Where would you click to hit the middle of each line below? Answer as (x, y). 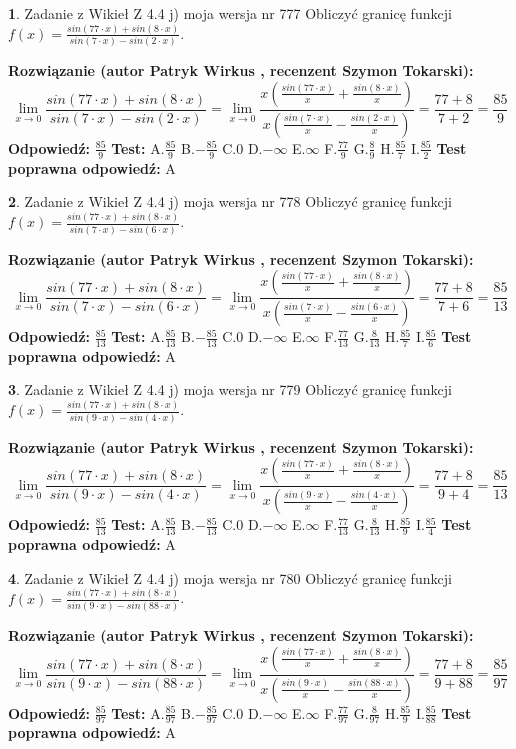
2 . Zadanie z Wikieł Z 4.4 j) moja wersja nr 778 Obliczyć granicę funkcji (230, 201)
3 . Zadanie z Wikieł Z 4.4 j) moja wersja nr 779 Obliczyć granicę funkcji (230, 389)
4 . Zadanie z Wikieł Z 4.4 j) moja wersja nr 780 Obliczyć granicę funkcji (230, 577)
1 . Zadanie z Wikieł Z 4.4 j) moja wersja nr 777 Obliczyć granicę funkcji (230, 13)
